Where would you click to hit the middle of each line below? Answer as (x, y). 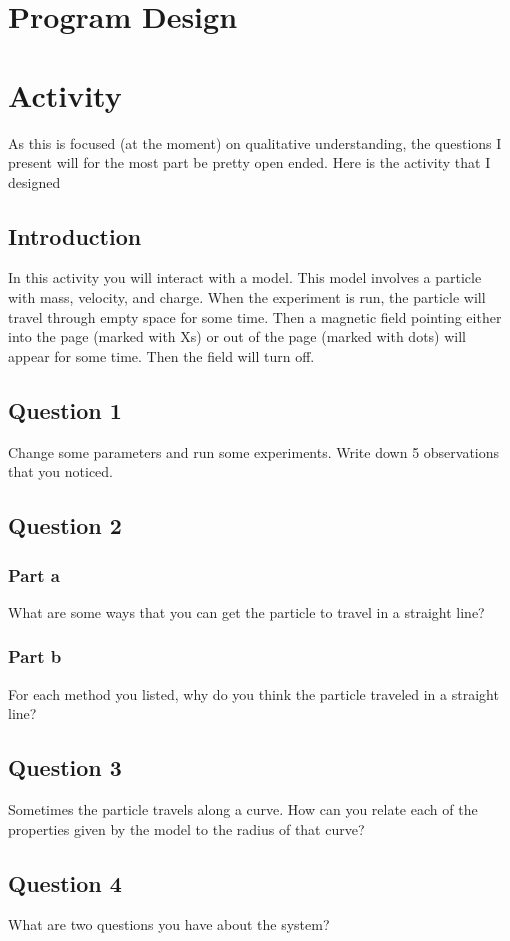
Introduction (75, 235)
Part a (34, 574)
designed (34, 181)
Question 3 (65, 767)
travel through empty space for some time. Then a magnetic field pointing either (255, 316)
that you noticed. (61, 471)
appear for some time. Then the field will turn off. (161, 355)
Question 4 (65, 882)
